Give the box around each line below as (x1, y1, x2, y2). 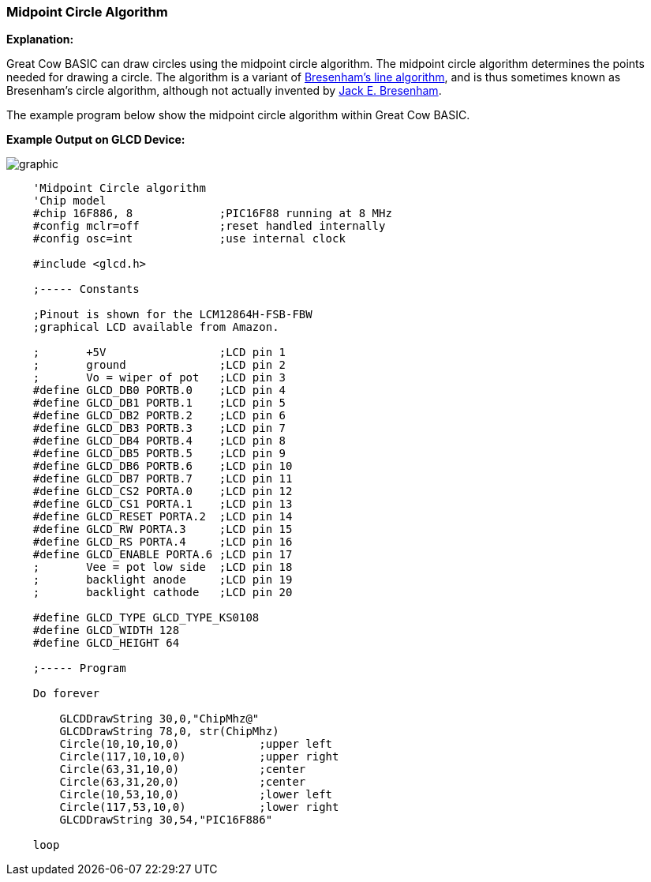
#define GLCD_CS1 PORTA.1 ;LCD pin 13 (32, 497, 293, 511)
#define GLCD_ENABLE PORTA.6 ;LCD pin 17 (32, 548, 293, 561)
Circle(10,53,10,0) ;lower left (59, 788, 333, 801)
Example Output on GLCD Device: (6, 133, 185, 147)
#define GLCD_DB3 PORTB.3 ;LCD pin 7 (32, 422, 286, 435)
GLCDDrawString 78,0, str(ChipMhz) (59, 725, 279, 738)
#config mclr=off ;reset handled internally (32, 220, 386, 233)
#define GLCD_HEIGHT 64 (32, 636, 180, 650)
